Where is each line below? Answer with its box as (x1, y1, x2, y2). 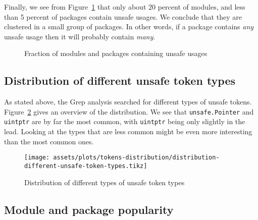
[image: (24, 154, 50, 161)
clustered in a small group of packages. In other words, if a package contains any (4, 21, 254, 32)
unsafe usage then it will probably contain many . (4, 31, 156, 41)
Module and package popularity (4, 201, 174, 217)
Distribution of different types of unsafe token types (24, 177, 185, 187)
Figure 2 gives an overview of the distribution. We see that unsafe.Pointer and (4, 106, 254, 117)
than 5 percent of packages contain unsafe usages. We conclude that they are (4, 11, 242, 22)
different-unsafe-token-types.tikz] (24, 162, 147, 170)
